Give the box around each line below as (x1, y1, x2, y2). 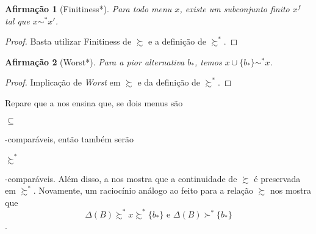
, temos (194, 55, 222, 68)
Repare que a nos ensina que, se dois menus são (5, 96, 183, 109)
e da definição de (137, 76, 201, 89)
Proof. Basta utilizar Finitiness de (5, 35, 132, 48)
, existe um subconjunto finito (179, 2, 290, 15)
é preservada (254, 172, 301, 185)
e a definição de (148, 35, 206, 48)
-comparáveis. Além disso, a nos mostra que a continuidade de (5, 172, 237, 185)
